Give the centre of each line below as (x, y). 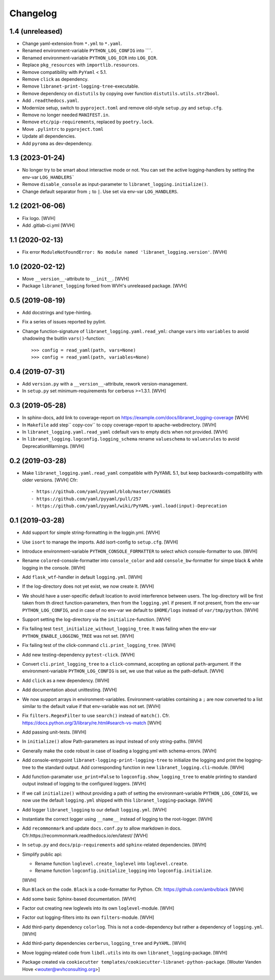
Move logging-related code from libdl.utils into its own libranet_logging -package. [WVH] (125, 952)
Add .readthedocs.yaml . (51, 101)
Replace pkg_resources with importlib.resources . (81, 65)
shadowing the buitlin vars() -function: (64, 338)
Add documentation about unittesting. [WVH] (70, 690)
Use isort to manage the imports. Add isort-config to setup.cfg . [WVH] (100, 542)
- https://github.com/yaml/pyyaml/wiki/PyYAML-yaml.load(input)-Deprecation (129, 506)
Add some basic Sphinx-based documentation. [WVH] (79, 899)
